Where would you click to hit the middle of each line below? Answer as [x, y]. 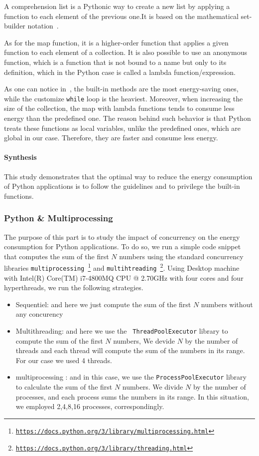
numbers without [227, 304]
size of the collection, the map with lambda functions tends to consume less [119, 108]
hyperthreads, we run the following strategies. [74, 287]
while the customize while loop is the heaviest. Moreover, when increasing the [124, 98]
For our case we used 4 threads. [64, 360]
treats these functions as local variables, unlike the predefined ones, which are [123, 128]
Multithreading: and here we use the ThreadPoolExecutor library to [122, 331]
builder [15, 26]
